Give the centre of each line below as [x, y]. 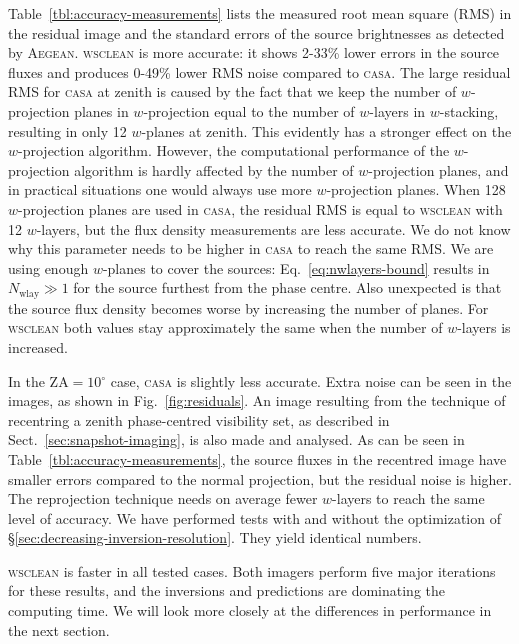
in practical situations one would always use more [160, 189]
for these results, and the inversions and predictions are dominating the [227, 590]
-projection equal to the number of [249, 110]
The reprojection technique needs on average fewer [163, 498]
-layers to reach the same [408, 498]
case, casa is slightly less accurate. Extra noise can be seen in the [311, 380]
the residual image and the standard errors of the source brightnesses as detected [256, 32]
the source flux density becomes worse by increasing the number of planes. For [248, 307]
